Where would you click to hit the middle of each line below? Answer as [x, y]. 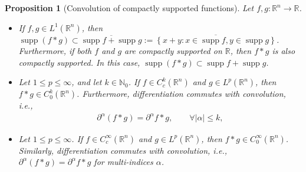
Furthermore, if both [55, 51]
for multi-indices [124, 162]
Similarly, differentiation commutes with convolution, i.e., [123, 150]
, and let [87, 82]
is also [284, 51]
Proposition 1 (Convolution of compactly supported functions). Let [129, 8]
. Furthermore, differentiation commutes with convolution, [181, 94]
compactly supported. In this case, [79, 62]
